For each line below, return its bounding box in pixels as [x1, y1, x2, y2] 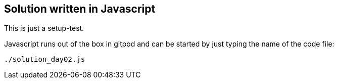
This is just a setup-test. [4, 24, 84, 33]
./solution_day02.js [4, 55, 85, 64]
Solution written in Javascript [4, 3, 156, 15]
